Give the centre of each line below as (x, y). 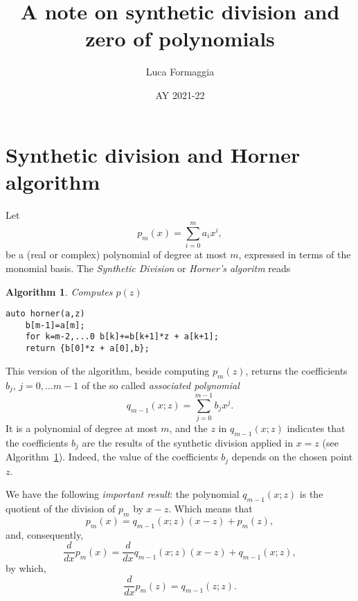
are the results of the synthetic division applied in (187, 442)
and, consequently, (45, 534)
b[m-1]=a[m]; (55, 325)
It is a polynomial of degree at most (82, 428)
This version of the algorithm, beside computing (108, 370)
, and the (188, 428)
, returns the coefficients (296, 370)
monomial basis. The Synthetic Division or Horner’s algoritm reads (148, 268)
